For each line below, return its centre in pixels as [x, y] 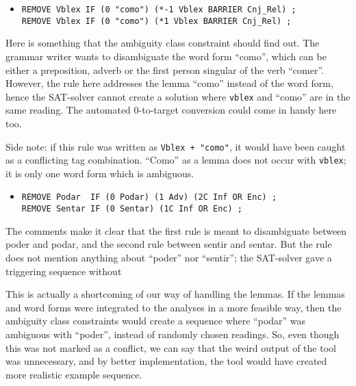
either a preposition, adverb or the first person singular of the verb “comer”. [165, 69]
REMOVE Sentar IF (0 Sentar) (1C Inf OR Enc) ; [132, 209]
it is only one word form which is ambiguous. [100, 173]
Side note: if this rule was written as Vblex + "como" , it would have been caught [176, 146]
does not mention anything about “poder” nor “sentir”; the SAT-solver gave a [169, 257]
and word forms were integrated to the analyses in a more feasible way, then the [174, 307]
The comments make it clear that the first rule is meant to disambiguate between [176, 230]
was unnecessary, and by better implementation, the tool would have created [166, 361]
